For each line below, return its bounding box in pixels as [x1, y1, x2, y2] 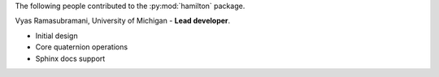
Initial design [35, 31, 78, 41]
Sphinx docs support [35, 53, 106, 63]
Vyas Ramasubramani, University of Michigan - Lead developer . [15, 16, 231, 26]
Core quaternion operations [35, 42, 128, 52]
